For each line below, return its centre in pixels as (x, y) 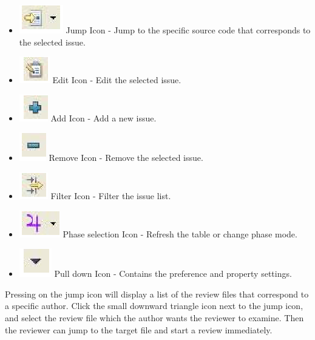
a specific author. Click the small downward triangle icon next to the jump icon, (154, 306)
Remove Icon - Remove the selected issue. (126, 158)
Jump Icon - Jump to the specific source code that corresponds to (188, 30)
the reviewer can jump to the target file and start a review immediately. (139, 329)
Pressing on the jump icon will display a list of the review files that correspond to (157, 294)
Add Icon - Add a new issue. (103, 117)
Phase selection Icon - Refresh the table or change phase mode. (180, 233)
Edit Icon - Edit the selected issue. (117, 80)
